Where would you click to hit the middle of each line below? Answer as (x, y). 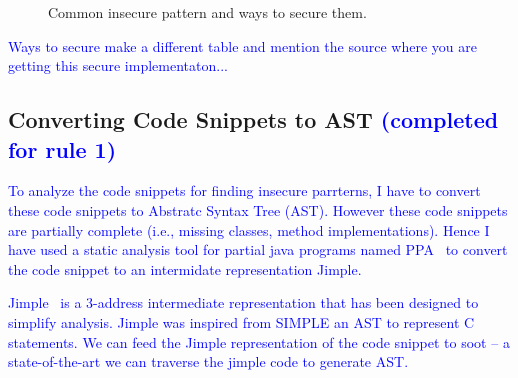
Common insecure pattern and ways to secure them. (207, 12)
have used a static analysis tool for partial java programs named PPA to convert (258, 249)
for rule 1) (62, 148)
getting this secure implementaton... (118, 65)
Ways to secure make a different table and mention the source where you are (242, 45)
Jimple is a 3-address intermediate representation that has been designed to (243, 302)
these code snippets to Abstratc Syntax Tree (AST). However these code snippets (258, 209)
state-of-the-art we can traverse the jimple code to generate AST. (208, 361)
